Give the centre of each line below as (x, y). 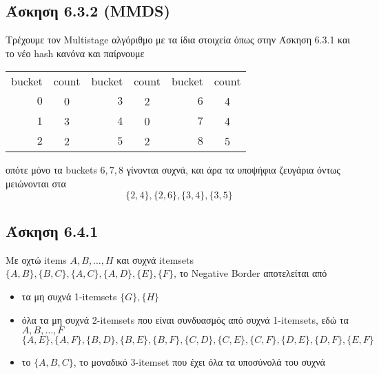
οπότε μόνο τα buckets (51, 170)
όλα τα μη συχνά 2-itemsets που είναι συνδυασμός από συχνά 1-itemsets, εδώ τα (185, 319)
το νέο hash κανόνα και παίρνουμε (75, 53)
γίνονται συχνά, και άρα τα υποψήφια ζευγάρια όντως (233, 170)
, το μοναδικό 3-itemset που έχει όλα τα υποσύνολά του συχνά (199, 362)
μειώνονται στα (36, 183)
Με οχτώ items (36, 259)
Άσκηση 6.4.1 (52, 230)
